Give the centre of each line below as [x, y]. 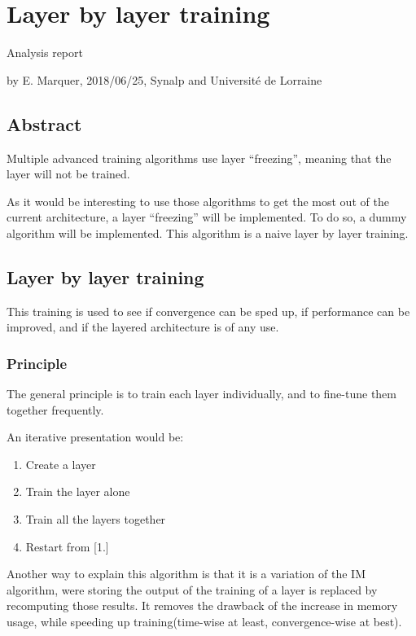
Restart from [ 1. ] [67, 546]
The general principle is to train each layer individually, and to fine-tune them [201, 394]
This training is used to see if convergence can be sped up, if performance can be [208, 311]
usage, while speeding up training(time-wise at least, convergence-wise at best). [204, 622]
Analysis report [45, 53]
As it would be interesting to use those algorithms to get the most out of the [198, 201]
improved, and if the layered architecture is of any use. [143, 327]
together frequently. [55, 409]
